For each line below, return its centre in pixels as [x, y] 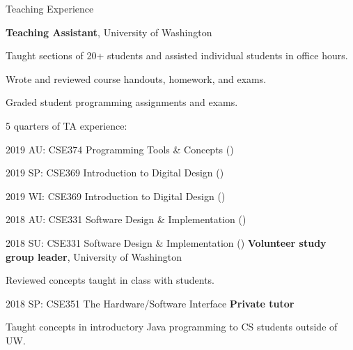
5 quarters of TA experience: [66, 125]
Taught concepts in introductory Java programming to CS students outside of [172, 327]
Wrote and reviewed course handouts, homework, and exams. [136, 78]
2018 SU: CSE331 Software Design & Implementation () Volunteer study [166, 242]
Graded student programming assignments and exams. [122, 102]
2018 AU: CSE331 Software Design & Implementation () [126, 219]
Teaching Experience [50, 8]
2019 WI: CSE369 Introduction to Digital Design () [116, 196]
